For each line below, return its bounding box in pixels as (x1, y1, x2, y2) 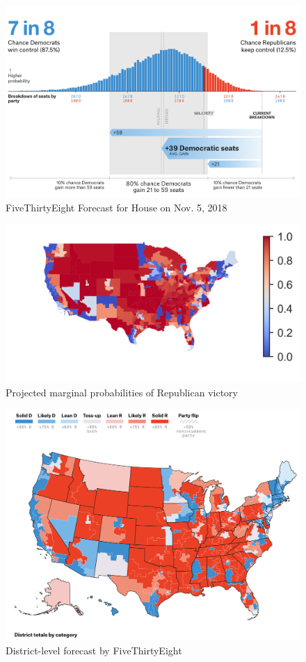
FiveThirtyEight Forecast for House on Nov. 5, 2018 (6, 200, 227, 215)
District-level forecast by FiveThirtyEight (6, 643, 182, 658)
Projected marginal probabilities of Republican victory (6, 385, 238, 399)
